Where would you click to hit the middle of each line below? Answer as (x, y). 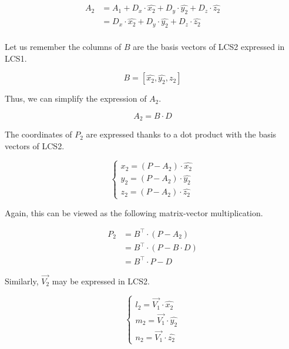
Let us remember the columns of (63, 47)
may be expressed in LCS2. (101, 281)
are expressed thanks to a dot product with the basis (181, 134)
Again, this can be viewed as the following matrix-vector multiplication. (134, 212)
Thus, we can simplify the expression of (76, 98)
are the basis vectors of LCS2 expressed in (209, 47)
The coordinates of (38, 134)
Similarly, (22, 281)
